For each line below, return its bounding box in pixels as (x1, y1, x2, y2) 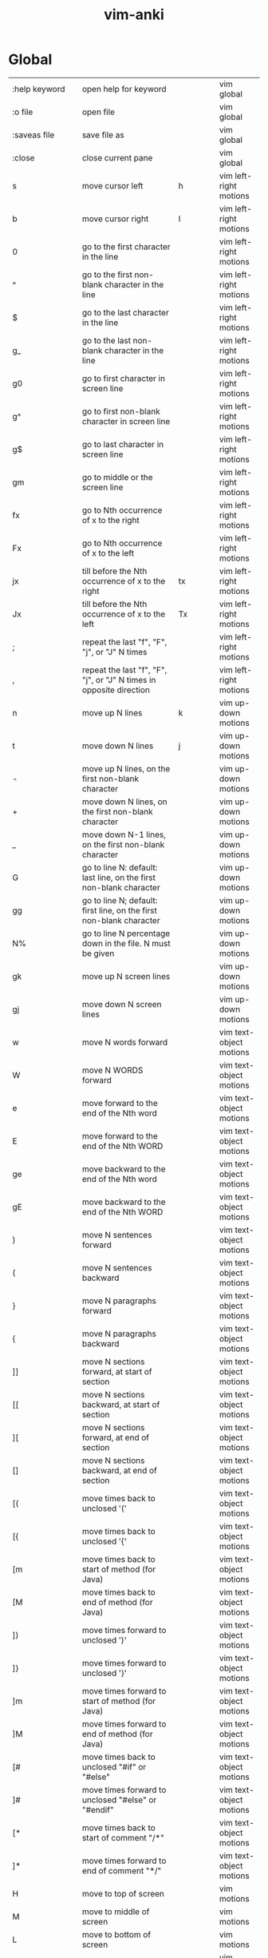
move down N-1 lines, (81, 829, 166, 840)
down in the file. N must (81, 937, 171, 949)
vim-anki (103, 6, 165, 24)
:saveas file (12, 129, 55, 141)
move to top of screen (81, 1888, 165, 1899)
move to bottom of (81, 1928, 152, 1940)
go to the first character (81, 241, 171, 252)
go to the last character (81, 307, 169, 318)
